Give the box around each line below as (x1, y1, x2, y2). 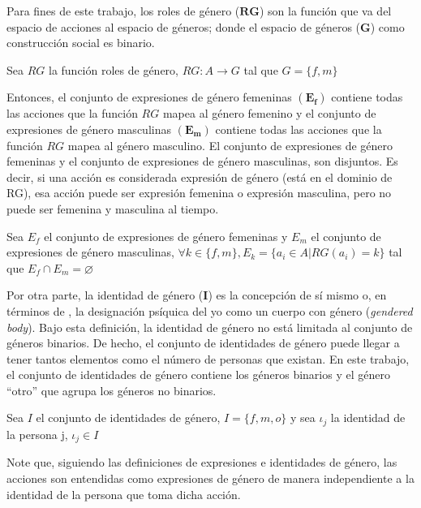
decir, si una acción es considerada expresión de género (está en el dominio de (6, 168, 393, 185)
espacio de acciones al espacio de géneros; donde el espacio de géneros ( (6, 18, 361, 35)
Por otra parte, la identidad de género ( (6, 286, 204, 304)
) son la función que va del (260, 2, 392, 19)
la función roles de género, (48, 61, 178, 78)
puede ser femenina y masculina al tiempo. (6, 200, 219, 217)
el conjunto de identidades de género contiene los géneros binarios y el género (6, 366, 390, 383)
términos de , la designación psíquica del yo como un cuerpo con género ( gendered (6, 302, 413, 319)
